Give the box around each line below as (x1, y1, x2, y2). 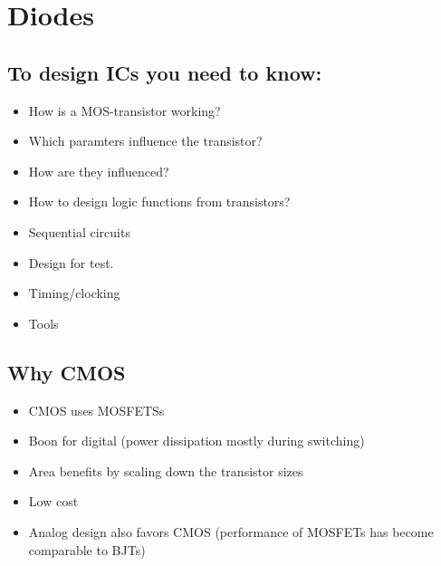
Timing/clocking (28, 283, 120, 302)
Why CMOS (7, 358, 126, 386)
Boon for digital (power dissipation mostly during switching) (28, 431, 365, 450)
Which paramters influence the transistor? (28, 131, 263, 150)
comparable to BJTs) (28, 540, 146, 559)
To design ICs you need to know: (7, 58, 322, 86)
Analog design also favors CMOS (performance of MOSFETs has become (28, 522, 434, 541)
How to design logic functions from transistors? (28, 192, 291, 211)
